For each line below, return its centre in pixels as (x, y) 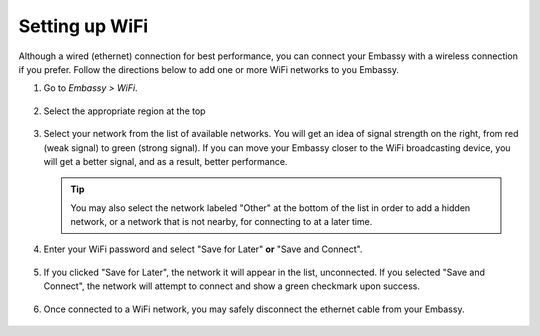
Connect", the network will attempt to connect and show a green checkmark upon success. (231, 286)
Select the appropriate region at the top (124, 111)
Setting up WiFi (83, 26)
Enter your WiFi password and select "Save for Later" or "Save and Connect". (203, 249)
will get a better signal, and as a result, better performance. (165, 161)
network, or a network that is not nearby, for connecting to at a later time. (221, 222)
